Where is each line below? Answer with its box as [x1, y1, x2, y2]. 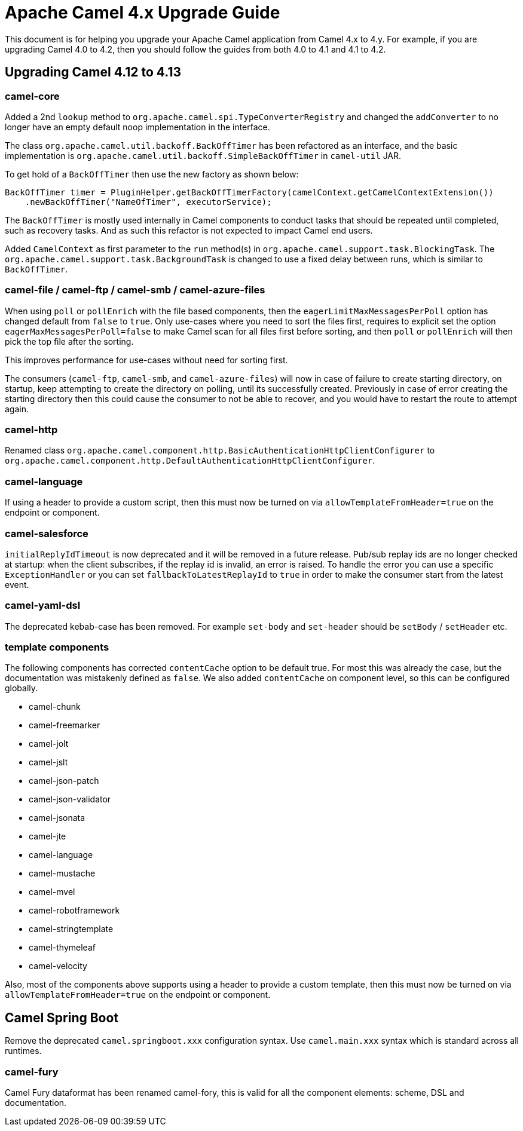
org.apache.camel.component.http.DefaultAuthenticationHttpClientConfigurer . [5, 455, 375, 466]
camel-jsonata [29, 813, 85, 823]
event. [5, 579, 29, 590]
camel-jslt [29, 757, 68, 768]
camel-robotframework [29, 905, 120, 916]
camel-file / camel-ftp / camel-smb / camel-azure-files [5, 284, 265, 296]
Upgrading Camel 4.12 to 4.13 [5, 65, 182, 80]
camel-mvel [29, 887, 75, 897]
